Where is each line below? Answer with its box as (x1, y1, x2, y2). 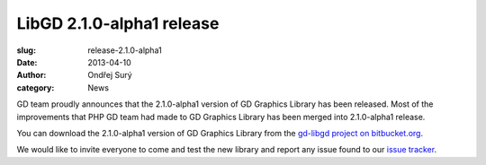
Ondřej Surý (87, 70, 132, 81)
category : (16, 82, 55, 93)
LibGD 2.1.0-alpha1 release (16, 13, 220, 33)
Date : (16, 56, 38, 67)
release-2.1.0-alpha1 (87, 45, 162, 56)
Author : (16, 70, 47, 81)
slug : (16, 45, 36, 56)
